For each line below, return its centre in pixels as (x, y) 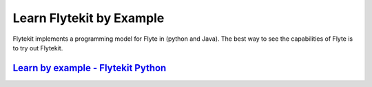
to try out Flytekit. (38, 48)
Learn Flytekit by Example (89, 18)
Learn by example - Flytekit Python (90, 68)
